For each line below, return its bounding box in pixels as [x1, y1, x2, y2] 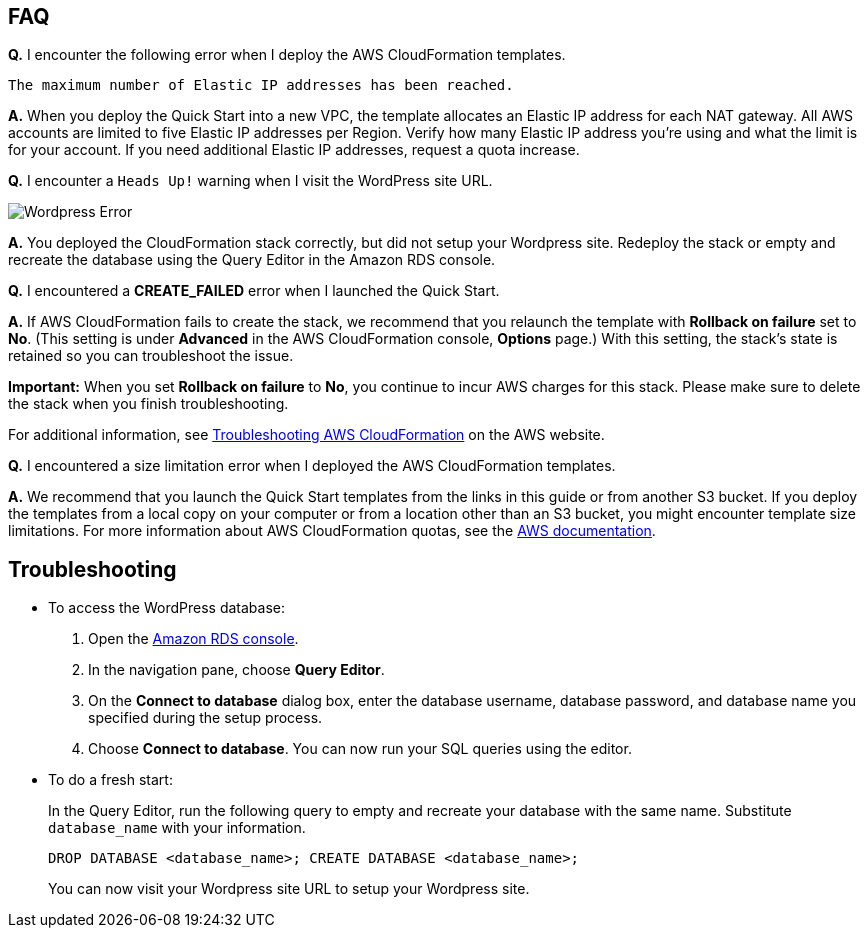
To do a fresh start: [48, 771, 173, 789]
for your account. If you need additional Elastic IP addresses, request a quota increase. [8, 141, 580, 159]
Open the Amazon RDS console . [88, 630, 299, 648]
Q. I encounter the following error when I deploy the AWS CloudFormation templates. [8, 46, 566, 64]
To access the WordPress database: [48, 599, 286, 617]
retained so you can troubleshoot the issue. [8, 347, 294, 365]
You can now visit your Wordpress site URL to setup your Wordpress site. [48, 880, 530, 898]
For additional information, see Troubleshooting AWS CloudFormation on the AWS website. [8, 426, 605, 444]
